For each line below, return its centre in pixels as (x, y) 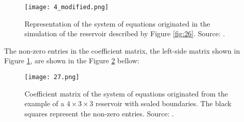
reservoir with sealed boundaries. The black (164, 103)
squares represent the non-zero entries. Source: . (99, 113)
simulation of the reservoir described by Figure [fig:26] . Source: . (125, 33)
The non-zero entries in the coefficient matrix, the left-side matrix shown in (122, 50)
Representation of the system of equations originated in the (117, 23)
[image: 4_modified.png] (67, 7)
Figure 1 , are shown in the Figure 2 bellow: (72, 60)
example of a (44, 103)
